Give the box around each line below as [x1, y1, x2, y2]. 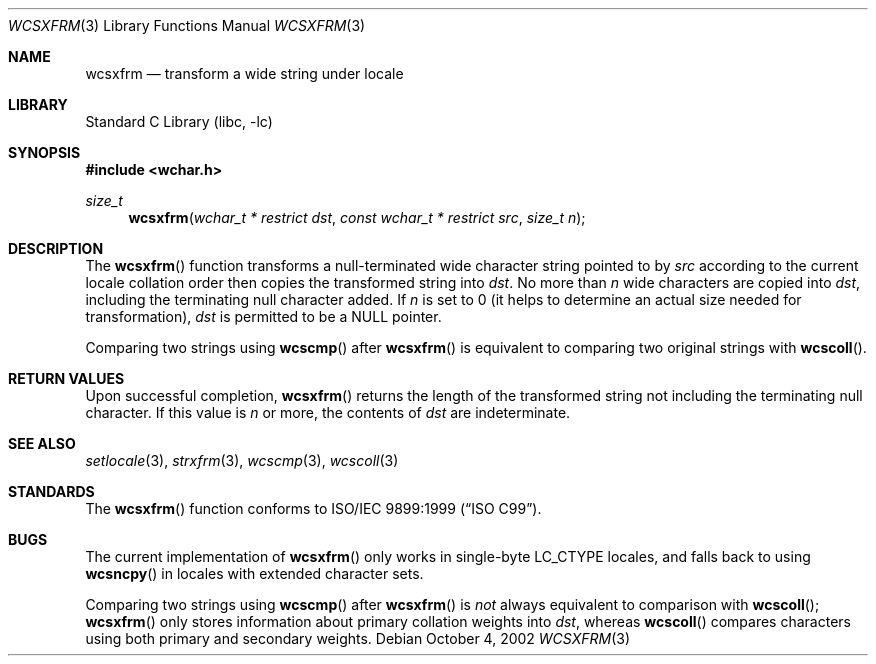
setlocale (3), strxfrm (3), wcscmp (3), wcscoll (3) [85, 452, 399, 469]
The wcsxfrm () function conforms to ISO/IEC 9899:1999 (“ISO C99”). [85, 500, 542, 517]
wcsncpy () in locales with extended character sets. [85, 565, 424, 582]
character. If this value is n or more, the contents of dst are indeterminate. [85, 404, 571, 421]
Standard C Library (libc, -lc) [85, 113, 273, 130]
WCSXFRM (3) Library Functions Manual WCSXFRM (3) [8, 17, 366, 34]
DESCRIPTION [8, 240, 104, 257]
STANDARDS [8, 483, 95, 500]
